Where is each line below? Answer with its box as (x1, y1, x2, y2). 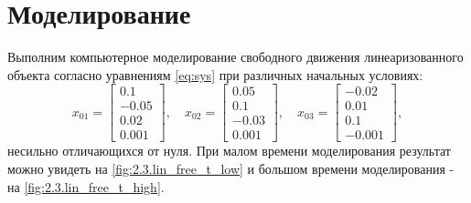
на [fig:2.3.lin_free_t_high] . (7, 177, 165, 196)
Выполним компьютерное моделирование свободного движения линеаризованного (7, 47, 464, 66)
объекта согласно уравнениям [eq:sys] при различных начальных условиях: (7, 65, 423, 84)
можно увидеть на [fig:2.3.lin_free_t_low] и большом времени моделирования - (7, 159, 455, 178)
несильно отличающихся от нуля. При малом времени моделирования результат (7, 141, 451, 160)
